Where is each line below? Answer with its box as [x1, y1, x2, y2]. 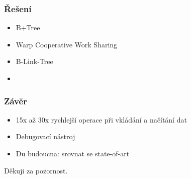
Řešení [4, 2, 32, 15]
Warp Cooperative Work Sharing [16, 39, 118, 49]
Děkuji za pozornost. [4, 165, 68, 175]
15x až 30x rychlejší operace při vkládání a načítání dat [16, 114, 187, 125]
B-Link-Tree [16, 56, 53, 67]
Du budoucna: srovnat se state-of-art [16, 148, 130, 158]
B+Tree [16, 22, 40, 33]
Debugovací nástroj [16, 131, 75, 142]
